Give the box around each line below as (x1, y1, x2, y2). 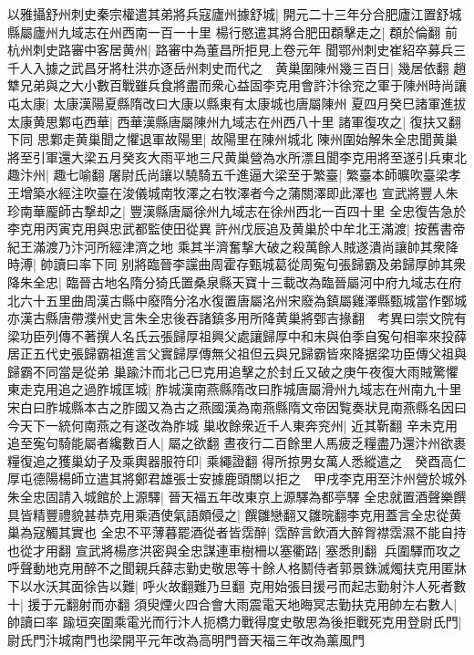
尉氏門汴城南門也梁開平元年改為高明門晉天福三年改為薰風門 (7, 629, 365, 649)
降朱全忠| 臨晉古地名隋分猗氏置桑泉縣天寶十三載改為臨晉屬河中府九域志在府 (7, 272, 462, 291)
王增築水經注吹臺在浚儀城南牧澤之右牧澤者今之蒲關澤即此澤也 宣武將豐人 (7, 182, 446, 202)
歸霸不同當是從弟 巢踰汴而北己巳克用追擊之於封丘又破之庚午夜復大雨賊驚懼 (7, 361, 459, 380)
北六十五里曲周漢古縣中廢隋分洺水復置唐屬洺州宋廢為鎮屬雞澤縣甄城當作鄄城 (7, 290, 467, 309)
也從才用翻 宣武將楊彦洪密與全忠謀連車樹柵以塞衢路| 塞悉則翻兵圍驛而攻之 (7, 540, 461, 559)
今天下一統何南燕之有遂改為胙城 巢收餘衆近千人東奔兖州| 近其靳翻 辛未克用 (7, 415, 458, 434)
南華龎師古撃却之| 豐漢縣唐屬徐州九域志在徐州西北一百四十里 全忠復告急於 (19, 201, 467, 220)
